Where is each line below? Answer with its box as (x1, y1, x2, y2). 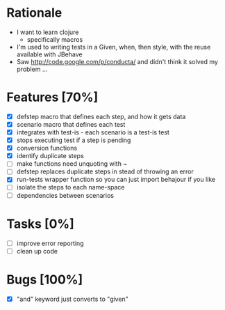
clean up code (16, 247, 58, 255)
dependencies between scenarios (16, 191, 114, 199)
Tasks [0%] (6, 216, 74, 231)
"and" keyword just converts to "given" (16, 295, 129, 303)
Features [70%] (6, 89, 99, 105)
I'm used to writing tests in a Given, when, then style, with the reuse (16, 42, 211, 51)
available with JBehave (16, 50, 83, 59)
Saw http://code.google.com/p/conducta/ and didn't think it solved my (16, 57, 218, 65)
